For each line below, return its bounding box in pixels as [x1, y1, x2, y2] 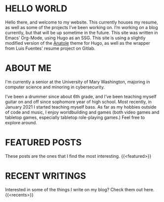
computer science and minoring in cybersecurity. [5, 84, 105, 90]
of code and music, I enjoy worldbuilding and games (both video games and [5, 109, 160, 115]
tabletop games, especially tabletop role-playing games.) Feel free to [5, 114, 145, 120]
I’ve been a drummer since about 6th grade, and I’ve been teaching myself [5, 93, 157, 99]
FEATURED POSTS [5, 137, 82, 148]
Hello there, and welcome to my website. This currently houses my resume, [5, 19, 159, 25]
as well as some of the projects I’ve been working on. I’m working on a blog [5, 24, 159, 30]
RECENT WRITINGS [5, 171, 86, 181]
